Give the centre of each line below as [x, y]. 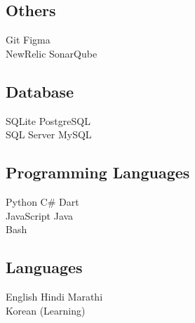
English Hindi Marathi [54, 296]
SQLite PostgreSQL [48, 120]
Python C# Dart [42, 201]
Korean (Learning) [46, 310]
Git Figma [28, 40]
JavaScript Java [40, 215]
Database [40, 91]
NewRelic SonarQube [52, 53]
